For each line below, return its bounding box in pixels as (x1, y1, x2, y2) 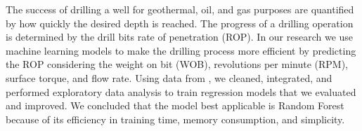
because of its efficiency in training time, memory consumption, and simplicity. (6, 111, 345, 126)
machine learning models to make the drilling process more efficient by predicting (6, 43, 356, 57)
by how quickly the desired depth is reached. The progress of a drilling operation (6, 15, 354, 30)
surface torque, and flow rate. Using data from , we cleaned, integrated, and (6, 70, 332, 85)
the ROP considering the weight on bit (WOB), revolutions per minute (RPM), (6, 57, 348, 71)
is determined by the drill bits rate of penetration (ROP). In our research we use (6, 29, 354, 44)
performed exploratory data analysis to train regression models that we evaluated (6, 84, 356, 99)
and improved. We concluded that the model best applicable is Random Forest (6, 98, 344, 113)
